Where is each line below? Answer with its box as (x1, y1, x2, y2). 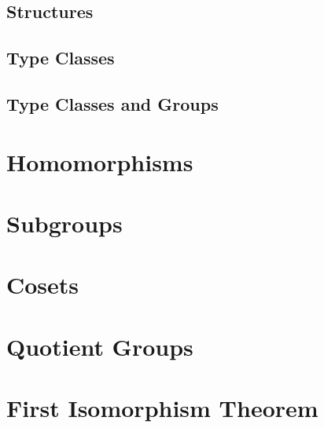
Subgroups (6, 207, 123, 239)
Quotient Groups (6, 330, 193, 362)
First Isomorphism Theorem (6, 392, 318, 424)
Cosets (6, 269, 79, 301)
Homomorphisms (6, 145, 193, 177)
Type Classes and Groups (6, 91, 219, 115)
